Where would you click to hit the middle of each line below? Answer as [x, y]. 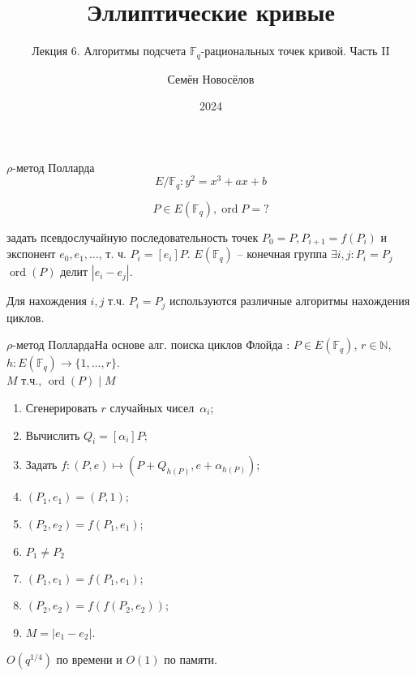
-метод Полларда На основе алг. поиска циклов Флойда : [151, 344]
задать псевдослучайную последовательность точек [133, 237]
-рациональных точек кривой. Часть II [295, 51]
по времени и [89, 659]
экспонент [31, 254]
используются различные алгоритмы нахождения [290, 301]
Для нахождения [47, 301]
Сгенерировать [61, 407]
